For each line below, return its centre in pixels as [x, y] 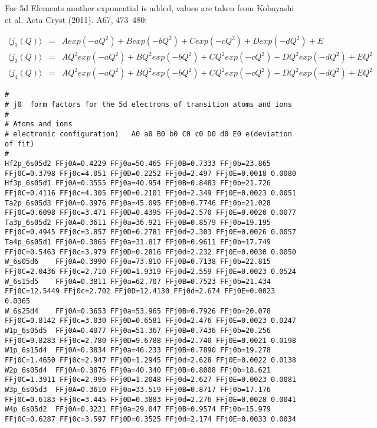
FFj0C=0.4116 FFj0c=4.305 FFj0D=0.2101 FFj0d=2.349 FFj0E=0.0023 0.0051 [150, 193]
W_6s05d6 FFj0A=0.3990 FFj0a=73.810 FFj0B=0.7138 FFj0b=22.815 [138, 262]
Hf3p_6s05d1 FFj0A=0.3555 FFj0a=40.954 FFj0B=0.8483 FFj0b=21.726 [138, 183]
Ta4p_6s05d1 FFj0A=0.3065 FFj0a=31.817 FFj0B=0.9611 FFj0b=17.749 [138, 242]
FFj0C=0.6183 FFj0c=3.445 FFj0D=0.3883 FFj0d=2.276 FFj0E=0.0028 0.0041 [150, 399]
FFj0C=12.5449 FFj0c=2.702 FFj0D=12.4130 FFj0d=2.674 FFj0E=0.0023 [140, 291]
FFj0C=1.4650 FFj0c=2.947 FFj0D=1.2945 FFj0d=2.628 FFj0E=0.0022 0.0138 [150, 360]
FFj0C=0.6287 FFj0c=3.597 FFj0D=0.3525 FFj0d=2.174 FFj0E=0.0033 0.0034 [150, 419]
